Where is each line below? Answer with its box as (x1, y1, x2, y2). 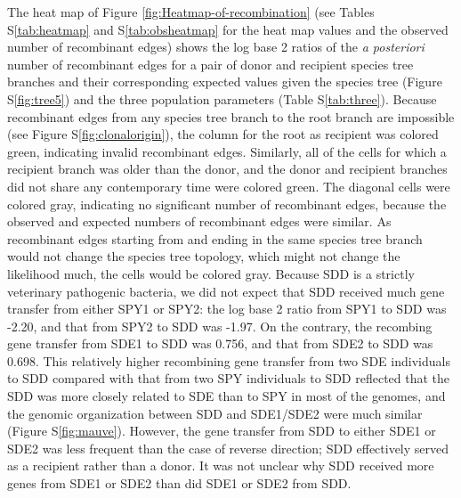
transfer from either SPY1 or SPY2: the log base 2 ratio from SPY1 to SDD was (7, 299, 447, 318)
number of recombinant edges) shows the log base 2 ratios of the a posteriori (7, 37, 425, 56)
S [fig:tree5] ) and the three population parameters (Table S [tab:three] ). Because (7, 89, 437, 108)
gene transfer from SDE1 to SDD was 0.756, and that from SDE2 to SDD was (7, 334, 433, 353)
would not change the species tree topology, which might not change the (7, 247, 400, 265)
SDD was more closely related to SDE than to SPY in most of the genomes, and (7, 387, 446, 405)
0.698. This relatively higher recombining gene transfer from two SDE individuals (7, 351, 450, 370)
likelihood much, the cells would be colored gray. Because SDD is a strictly (7, 264, 415, 282)
